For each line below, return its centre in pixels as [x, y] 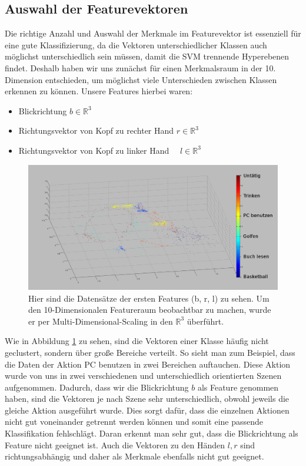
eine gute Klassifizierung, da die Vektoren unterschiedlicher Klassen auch [136, 44]
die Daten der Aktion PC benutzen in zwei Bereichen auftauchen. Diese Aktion [148, 364]
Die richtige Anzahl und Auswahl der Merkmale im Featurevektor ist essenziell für [153, 33]
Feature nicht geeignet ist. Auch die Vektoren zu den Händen [115, 444]
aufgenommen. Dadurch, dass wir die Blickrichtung [97, 387]
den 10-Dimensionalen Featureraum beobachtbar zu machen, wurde [150, 310]
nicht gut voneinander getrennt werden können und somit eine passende [134, 422]
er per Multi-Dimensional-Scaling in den [101, 321]
